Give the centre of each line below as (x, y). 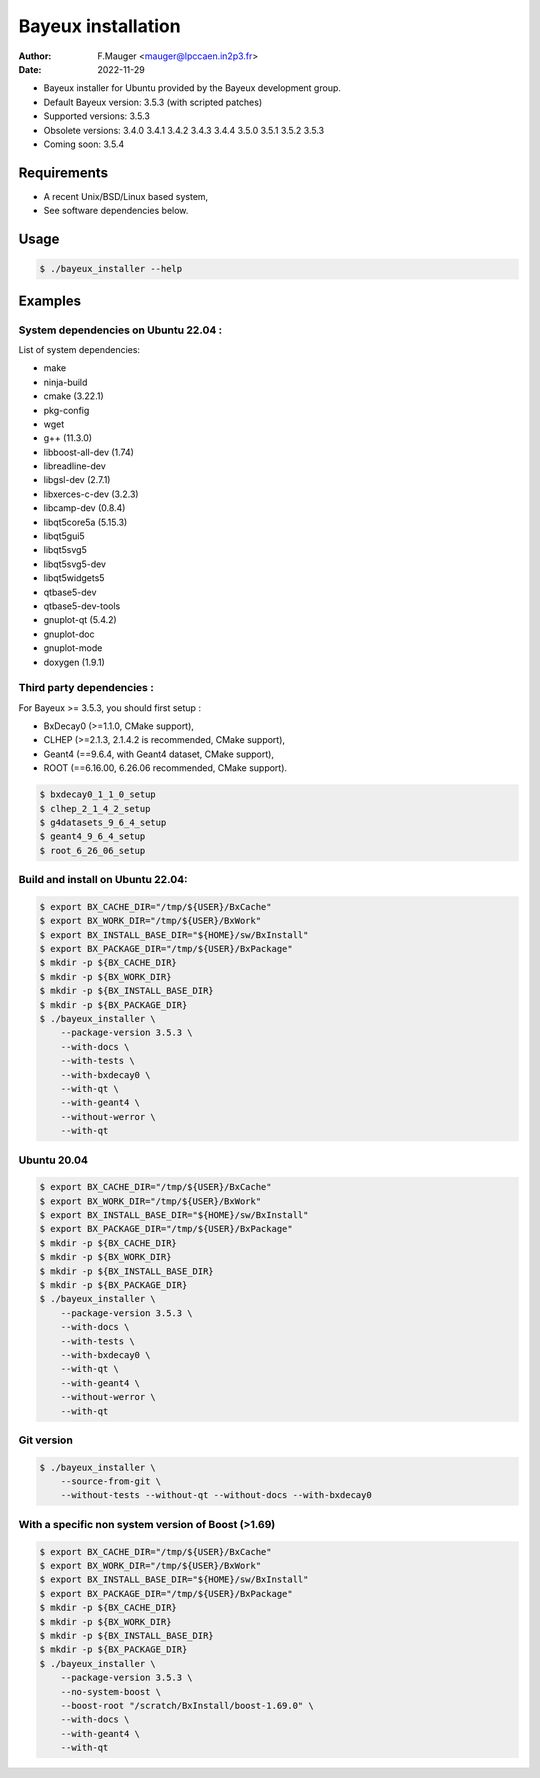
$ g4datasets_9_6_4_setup (103, 822)
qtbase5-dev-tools (82, 606)
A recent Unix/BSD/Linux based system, (126, 196)
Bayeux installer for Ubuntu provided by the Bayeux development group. (192, 88)
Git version (46, 1440)
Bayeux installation (99, 26)
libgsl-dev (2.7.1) (77, 480)
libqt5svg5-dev (75, 564)
